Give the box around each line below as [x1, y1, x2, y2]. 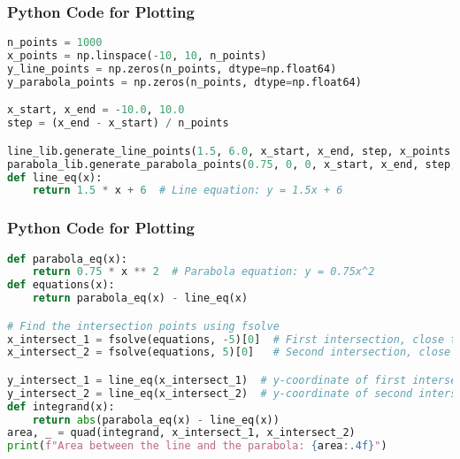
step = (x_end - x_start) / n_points [7, 117, 229, 130]
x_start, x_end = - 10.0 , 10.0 [7, 103, 185, 117]
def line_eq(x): [7, 171, 103, 184]
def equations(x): [7, 279, 115, 292]
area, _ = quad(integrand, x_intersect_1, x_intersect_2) [7, 426, 356, 440]
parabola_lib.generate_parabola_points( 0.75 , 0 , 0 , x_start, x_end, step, [7, 157, 457, 171]
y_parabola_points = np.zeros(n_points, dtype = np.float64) [7, 75, 362, 88]
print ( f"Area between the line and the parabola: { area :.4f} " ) [7, 440, 387, 453]
